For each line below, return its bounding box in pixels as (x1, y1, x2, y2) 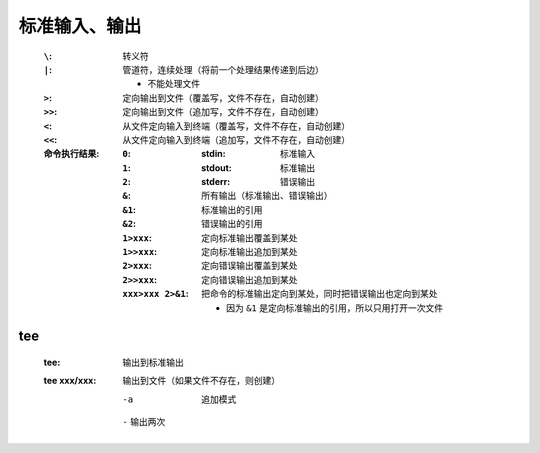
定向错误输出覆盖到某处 (201, 260, 298, 272)
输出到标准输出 (122, 356, 184, 368)
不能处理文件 (147, 78, 200, 90)
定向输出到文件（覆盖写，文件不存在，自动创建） (122, 91, 324, 104)
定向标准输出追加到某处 (201, 246, 298, 258)
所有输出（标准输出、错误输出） (201, 190, 333, 202)
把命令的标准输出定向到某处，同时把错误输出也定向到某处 (201, 288, 438, 300)
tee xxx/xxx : (43, 375, 97, 387)
